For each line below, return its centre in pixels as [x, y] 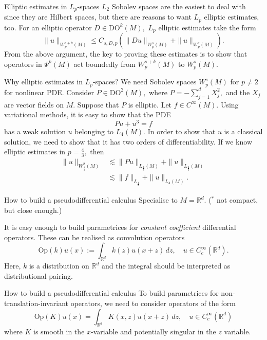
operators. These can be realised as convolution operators [94, 237]
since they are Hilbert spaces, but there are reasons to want [98, 17]
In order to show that [182, 131]
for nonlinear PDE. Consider [49, 92]
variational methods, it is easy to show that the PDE [88, 114]
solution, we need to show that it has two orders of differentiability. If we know [128, 141]
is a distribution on [59, 266]
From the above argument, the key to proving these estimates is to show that [126, 54]
